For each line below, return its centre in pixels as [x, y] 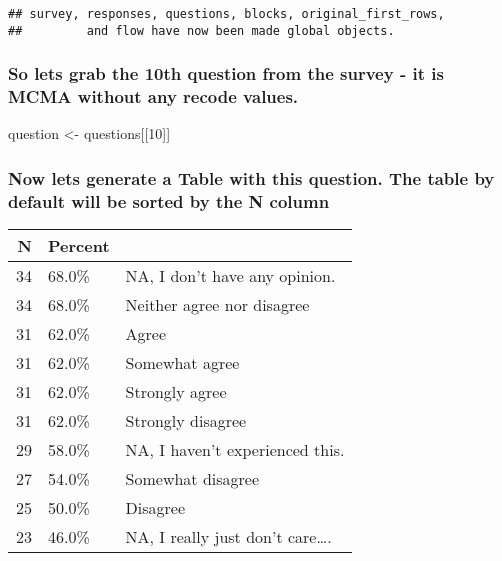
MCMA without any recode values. [153, 96]
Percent [79, 246]
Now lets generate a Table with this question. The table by [251, 177]
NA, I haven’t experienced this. [235, 450]
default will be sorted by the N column [169, 200]
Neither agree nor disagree [217, 305]
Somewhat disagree [192, 479]
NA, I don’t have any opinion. [230, 276]
